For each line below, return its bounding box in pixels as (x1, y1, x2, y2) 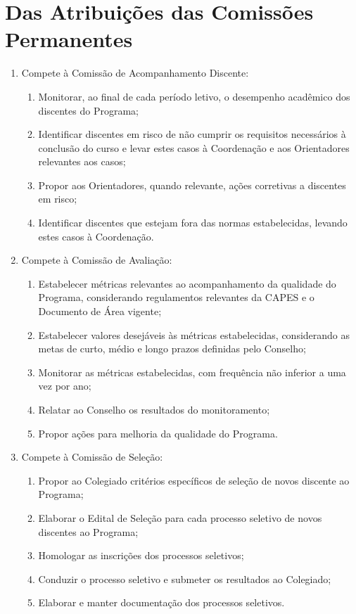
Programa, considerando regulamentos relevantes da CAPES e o (38, 290, 314, 305)
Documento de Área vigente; (38, 304, 162, 319)
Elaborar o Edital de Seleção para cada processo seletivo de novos (38, 510, 322, 525)
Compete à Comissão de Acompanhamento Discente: (21, 65, 249, 80)
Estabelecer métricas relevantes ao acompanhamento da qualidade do (38, 276, 336, 290)
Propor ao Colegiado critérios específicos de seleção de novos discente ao (38, 473, 350, 487)
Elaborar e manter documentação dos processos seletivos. (38, 595, 285, 610)
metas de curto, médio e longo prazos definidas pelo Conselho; (38, 341, 306, 356)
